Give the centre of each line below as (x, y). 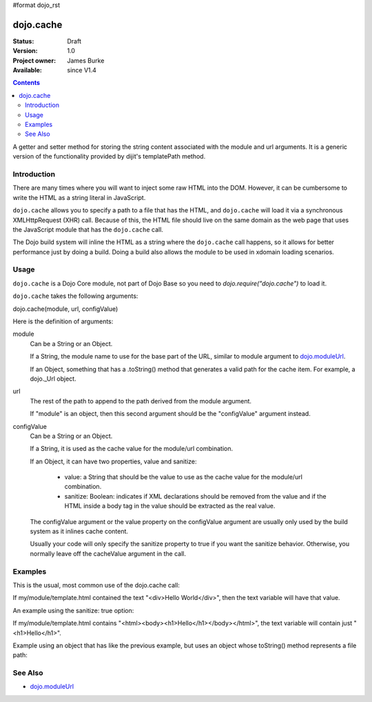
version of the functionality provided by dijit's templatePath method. (109, 157)
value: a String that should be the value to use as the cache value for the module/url (184, 477)
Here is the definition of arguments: (63, 321)
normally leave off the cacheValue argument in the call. (108, 553)
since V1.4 (82, 70)
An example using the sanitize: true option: (73, 610)
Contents (27, 83)
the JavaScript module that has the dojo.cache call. (88, 229)
